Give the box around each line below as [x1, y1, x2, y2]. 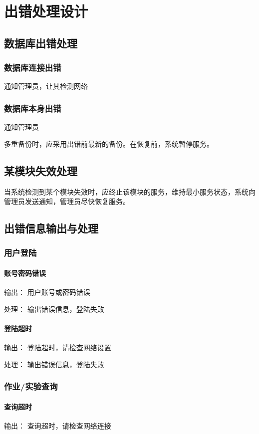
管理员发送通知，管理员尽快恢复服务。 [4, 196, 130, 207]
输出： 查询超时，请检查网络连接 [4, 421, 111, 431]
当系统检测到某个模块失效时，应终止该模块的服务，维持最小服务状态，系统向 [4, 186, 256, 197]
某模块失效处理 [4, 163, 77, 178]
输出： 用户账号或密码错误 [4, 287, 90, 297]
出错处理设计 [4, 1, 88, 21]
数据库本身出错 [4, 102, 61, 114]
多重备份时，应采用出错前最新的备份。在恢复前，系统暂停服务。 [4, 138, 214, 149]
